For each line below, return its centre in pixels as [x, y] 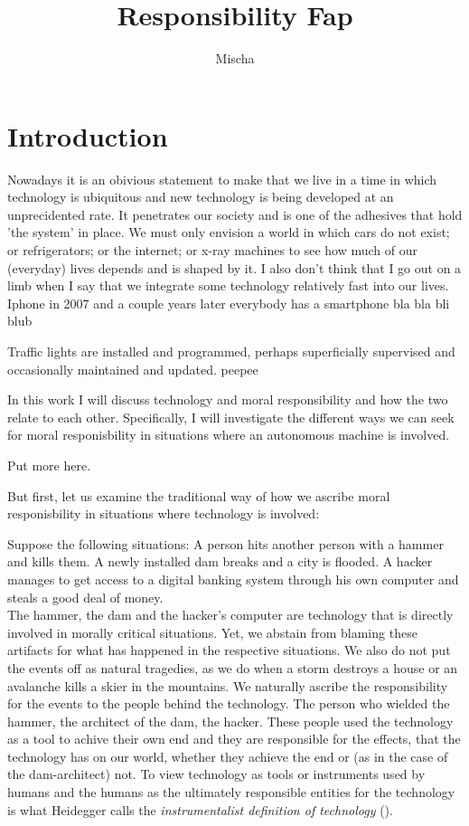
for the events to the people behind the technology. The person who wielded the [229, 703]
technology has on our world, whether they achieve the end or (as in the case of [228, 756]
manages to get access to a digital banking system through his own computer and [233, 579]
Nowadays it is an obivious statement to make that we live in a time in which [222, 179]
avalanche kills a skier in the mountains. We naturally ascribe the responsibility [228, 685]
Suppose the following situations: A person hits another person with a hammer [225, 543]
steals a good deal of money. [85, 597]
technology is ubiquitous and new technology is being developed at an [201, 197]
